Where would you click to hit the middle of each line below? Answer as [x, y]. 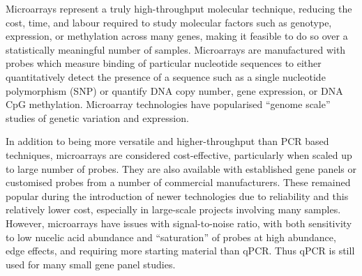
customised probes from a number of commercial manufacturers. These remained [178, 182]
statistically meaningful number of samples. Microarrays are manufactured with [176, 49]
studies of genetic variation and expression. [97, 117]
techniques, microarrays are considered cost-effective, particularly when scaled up [179, 154]
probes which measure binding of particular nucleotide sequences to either [164, 63]
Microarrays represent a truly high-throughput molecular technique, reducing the [179, 8]
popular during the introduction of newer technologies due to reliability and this [177, 195]
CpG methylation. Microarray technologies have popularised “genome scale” [168, 104]
